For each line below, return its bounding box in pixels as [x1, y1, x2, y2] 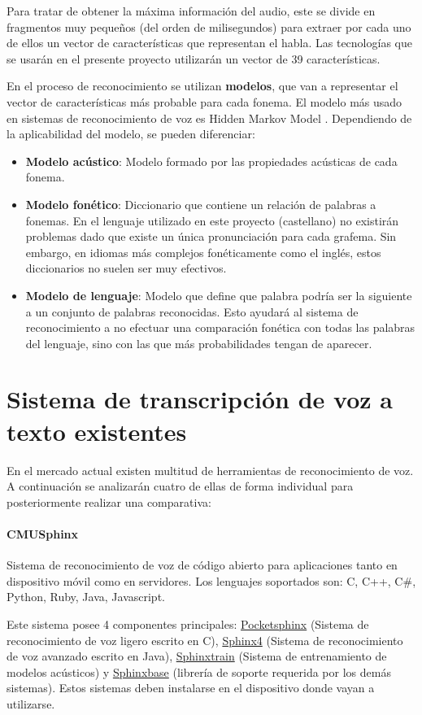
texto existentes [7, 414, 187, 447]
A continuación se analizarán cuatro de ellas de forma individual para [7, 477, 354, 495]
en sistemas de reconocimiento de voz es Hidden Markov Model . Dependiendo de [7, 109, 412, 126]
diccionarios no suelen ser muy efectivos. [25, 259, 227, 277]
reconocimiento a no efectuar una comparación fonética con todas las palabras [25, 319, 415, 336]
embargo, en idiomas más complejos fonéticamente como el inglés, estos [25, 243, 381, 260]
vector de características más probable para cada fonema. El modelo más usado [7, 93, 402, 110]
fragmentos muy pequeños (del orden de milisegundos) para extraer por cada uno [7, 18, 411, 35]
